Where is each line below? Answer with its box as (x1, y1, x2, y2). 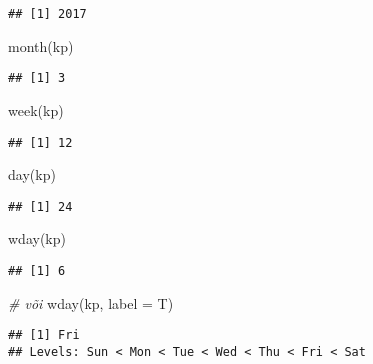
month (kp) (8, 35, 74, 56)
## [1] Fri (8, 328, 80, 343)
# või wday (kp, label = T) (8, 292, 174, 313)
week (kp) (8, 99, 64, 120)
